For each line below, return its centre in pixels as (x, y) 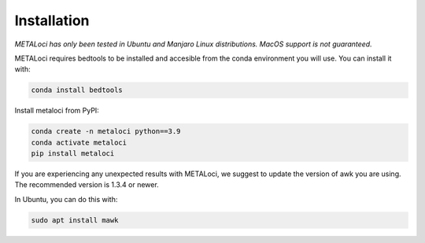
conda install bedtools (77, 90)
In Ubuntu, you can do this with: (66, 199)
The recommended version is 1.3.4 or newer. (87, 185)
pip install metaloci (73, 154)
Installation (52, 20)
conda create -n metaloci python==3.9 (106, 131)
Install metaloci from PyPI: (57, 111)
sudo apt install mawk (75, 220)
